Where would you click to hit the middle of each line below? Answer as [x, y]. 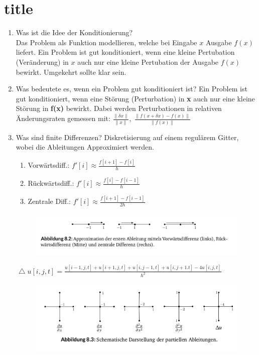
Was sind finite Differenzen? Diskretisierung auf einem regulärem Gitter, [127, 137]
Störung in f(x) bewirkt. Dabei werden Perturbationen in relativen [119, 108]
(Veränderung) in [42, 62]
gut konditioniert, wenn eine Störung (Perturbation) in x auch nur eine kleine [135, 98]
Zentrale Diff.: [49, 201]
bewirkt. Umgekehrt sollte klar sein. [71, 72]
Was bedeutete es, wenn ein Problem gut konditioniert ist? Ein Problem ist [132, 89]
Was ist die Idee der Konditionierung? [74, 32]
